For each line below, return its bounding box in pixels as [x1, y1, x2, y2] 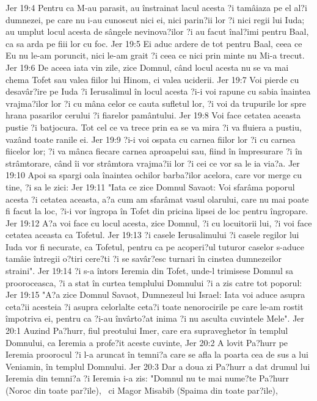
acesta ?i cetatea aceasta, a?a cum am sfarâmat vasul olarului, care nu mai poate [5, 192, 309, 205]
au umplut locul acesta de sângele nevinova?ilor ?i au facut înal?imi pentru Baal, [5, 25, 309, 38]
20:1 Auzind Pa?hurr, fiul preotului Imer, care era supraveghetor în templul [5, 324, 288, 337]
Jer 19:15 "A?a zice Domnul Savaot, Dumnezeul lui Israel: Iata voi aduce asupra [5, 288, 305, 301]
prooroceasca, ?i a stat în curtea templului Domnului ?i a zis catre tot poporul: [5, 276, 302, 289]
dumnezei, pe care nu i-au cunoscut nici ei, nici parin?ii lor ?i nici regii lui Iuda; [5, 13, 305, 26]
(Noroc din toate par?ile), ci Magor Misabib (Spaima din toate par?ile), [5, 384, 278, 396]
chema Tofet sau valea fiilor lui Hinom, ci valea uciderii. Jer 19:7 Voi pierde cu [5, 73, 299, 85]
